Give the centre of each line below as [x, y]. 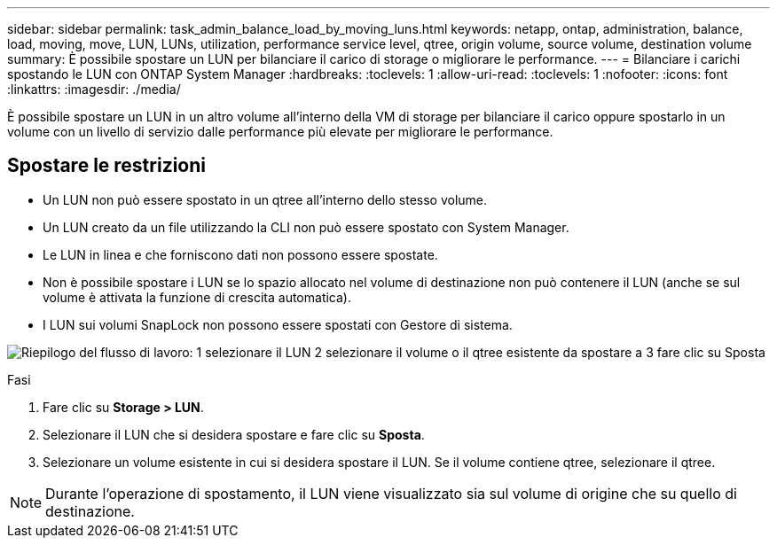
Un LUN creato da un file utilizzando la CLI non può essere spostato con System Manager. [306, 227]
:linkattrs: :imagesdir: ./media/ [94, 89]
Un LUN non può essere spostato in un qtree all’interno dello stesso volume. [265, 199]
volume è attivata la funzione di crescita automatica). [197, 297]
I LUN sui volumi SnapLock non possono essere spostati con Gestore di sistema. [278, 324]
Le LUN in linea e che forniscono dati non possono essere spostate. [240, 254]
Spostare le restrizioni [107, 166]
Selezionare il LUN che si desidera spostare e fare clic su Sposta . [234, 434]
